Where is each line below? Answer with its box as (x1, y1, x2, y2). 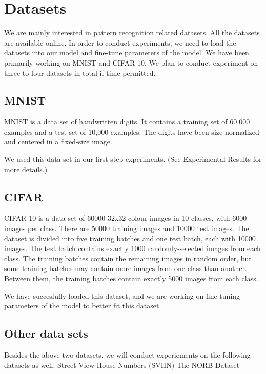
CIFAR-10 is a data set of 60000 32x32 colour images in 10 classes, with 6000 (4, 213, 247, 223)
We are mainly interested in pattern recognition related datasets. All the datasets (4, 27, 260, 38)
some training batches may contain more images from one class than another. (4, 263, 247, 274)
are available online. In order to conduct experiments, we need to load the (4, 37, 236, 48)
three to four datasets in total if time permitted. (4, 67, 156, 78)
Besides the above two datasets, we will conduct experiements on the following (4, 349, 251, 360)
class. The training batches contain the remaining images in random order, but (4, 253, 252, 263)
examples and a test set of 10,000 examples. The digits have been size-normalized (4, 126, 259, 137)
